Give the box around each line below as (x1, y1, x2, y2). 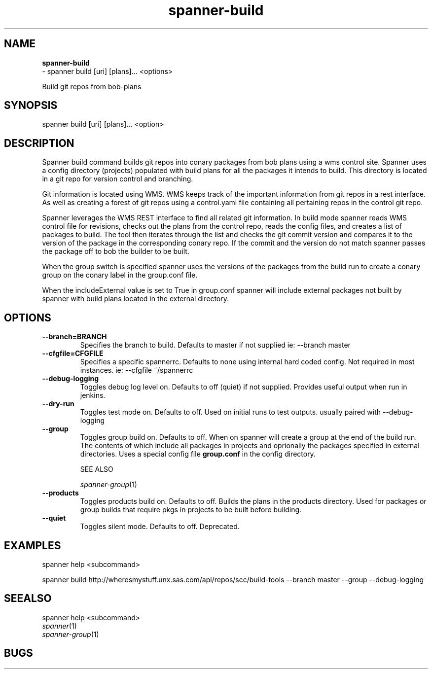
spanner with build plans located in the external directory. (42, 294, 229, 303)
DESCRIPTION (4, 137, 74, 149)
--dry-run (42, 399, 74, 408)
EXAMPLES (4, 539, 61, 552)
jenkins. (80, 391, 106, 400)
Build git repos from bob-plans (42, 82, 142, 91)
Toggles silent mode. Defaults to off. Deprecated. (80, 522, 240, 531)
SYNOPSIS (4, 99, 58, 112)
